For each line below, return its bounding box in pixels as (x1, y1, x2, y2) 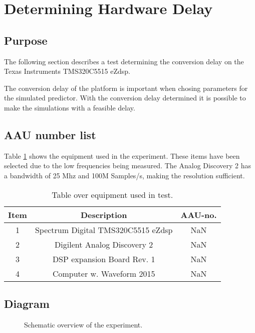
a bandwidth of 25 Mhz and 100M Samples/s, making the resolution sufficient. (4, 170, 245, 180)
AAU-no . (180, 208, 217, 220)
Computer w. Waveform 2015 (52, 267, 155, 279)
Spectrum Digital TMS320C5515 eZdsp (35, 224, 173, 236)
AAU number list (4, 127, 96, 142)
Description (80, 208, 127, 220)
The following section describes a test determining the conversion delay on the (4, 56, 244, 66)
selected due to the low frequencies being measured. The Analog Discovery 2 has (4, 160, 251, 171)
